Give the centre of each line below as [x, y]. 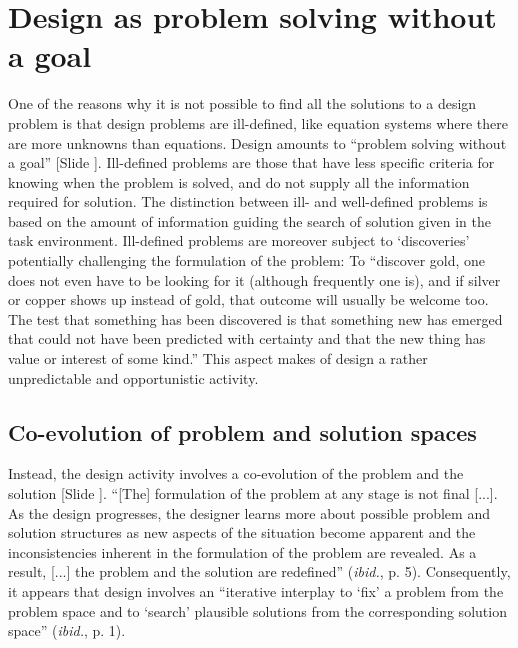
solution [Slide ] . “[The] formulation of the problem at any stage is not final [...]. [253, 493]
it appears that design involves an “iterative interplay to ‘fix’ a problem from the [256, 590]
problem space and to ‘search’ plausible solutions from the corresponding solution [257, 610]
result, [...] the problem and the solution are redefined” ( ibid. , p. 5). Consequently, [259, 571]
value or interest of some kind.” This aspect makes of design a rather [218, 358]
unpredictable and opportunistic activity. [133, 377]
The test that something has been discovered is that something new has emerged [255, 318]
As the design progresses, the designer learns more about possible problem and [249, 512]
